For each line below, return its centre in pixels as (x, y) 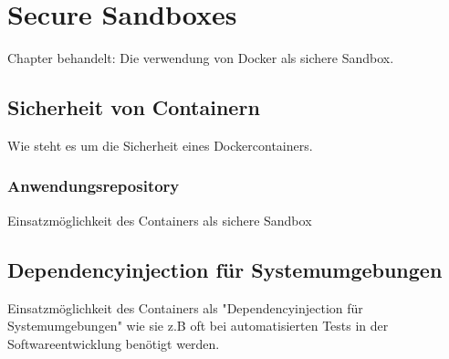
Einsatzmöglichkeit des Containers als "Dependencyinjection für (185, 307)
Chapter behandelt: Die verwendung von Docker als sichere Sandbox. (201, 58)
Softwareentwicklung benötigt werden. (114, 343)
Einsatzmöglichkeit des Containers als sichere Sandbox (160, 220)
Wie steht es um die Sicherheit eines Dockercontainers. (160, 145)
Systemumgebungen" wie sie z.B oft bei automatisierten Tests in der (198, 326)
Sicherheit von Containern (134, 107)
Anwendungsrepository (94, 186)
